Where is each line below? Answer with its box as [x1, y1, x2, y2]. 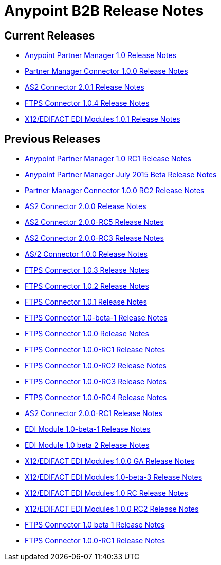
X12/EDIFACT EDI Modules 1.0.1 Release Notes [25, 115, 180, 124]
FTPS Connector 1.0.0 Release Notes [25, 329, 149, 338]
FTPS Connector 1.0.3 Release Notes [25, 266, 149, 275]
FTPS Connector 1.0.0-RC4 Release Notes [25, 393, 167, 402]
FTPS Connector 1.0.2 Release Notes [25, 281, 149, 291]
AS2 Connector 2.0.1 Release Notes [25, 83, 144, 92]
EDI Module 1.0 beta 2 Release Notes [25, 441, 150, 450]
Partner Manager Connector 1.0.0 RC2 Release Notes [25, 186, 205, 195]
